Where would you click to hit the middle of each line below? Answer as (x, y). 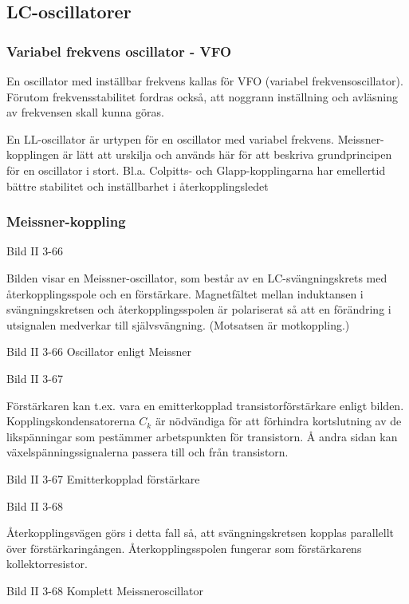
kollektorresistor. (47, 564)
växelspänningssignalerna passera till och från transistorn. (147, 452)
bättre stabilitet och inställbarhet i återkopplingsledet (138, 186)
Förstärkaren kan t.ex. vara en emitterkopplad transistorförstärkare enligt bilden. (205, 405)
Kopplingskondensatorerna (71, 421)
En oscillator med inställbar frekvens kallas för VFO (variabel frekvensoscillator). (205, 81)
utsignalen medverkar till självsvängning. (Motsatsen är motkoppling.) (178, 324)
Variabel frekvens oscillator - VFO (119, 51)
